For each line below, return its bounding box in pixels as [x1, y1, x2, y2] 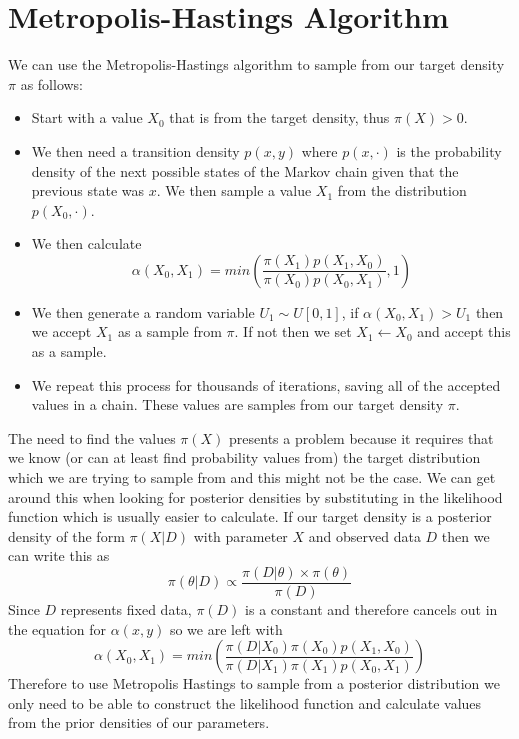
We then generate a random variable [31, 301, 255, 322]
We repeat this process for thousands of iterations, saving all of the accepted [31, 374, 501, 395]
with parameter [193, 525, 288, 546]
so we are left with [169, 618, 283, 639]
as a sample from [117, 321, 222, 342]
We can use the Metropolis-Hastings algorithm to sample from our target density [8, 54, 505, 75]
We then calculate [31, 233, 142, 254]
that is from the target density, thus [169, 107, 390, 128]
